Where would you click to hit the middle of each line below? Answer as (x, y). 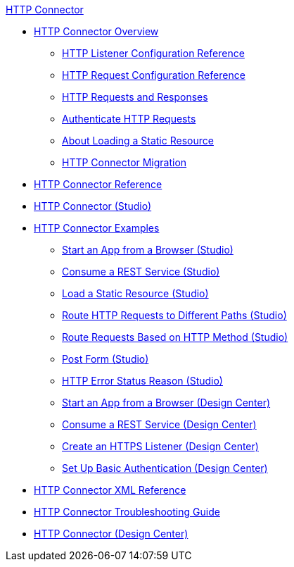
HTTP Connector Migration (124, 162)
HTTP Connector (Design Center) (111, 534)
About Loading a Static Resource (138, 141)
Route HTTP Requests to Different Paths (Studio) (174, 315)
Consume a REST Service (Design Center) (159, 424)
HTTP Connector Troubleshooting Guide (127, 512)
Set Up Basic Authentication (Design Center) (165, 468)
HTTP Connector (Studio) (93, 206)
